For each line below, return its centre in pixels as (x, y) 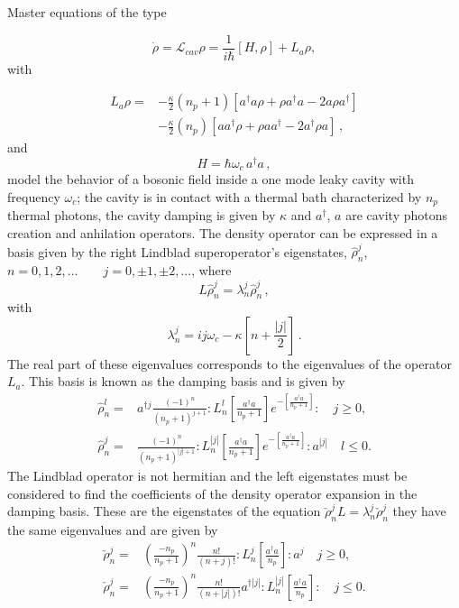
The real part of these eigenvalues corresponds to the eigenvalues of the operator (229, 363)
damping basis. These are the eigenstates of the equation (164, 511)
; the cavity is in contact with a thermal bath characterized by (249, 197)
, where (211, 270)
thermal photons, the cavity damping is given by (142, 215)
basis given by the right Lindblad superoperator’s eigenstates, (177, 251)
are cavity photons (397, 215)
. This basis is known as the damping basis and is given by (183, 381)
